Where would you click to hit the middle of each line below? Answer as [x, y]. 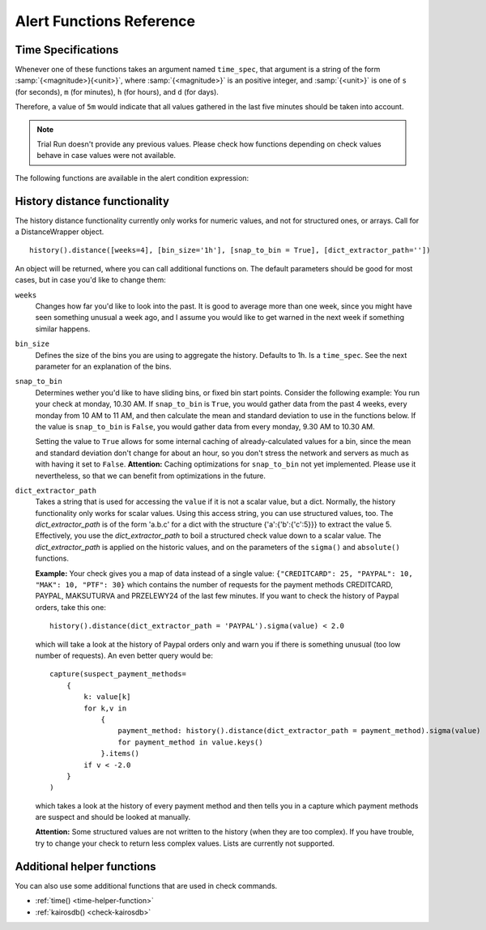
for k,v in [105, 708]
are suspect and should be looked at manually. [113, 817]
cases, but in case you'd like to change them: [90, 280]
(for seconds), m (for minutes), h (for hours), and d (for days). [117, 92]
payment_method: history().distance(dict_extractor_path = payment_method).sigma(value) [299, 731]
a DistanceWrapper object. [60, 232]
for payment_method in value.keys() [190, 742]
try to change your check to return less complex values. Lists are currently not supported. [185, 843]
